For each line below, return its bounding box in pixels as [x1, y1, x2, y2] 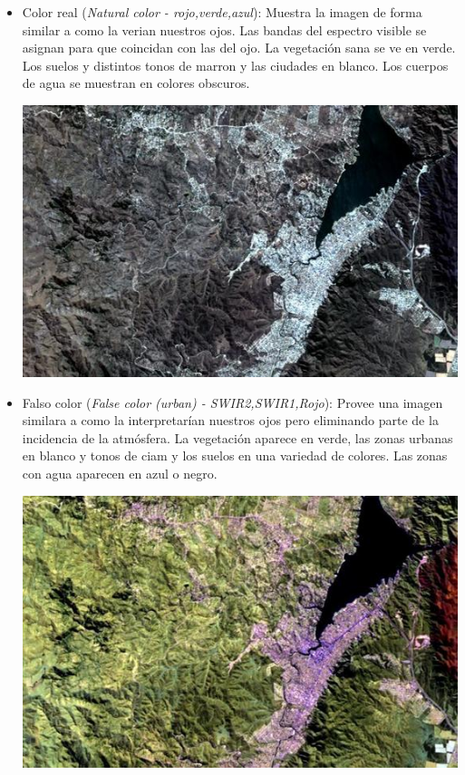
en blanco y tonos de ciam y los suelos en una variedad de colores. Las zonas [22, 446, 448, 465]
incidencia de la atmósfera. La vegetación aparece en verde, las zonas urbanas [22, 428, 453, 447]
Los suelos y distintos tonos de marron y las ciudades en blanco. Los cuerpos [22, 55, 449, 74]
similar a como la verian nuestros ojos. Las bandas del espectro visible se [22, 20, 427, 39]
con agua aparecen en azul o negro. [22, 463, 218, 482]
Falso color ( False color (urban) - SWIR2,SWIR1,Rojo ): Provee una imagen [22, 392, 443, 412]
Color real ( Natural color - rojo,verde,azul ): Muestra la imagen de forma [22, 3, 422, 21]
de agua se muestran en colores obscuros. [22, 73, 250, 92]
